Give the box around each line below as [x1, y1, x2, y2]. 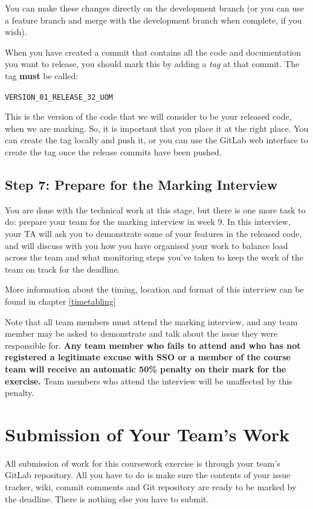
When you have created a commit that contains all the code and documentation [5, 45, 302, 58]
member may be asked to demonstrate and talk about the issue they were [5, 327, 278, 340]
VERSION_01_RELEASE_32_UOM [5, 92, 113, 102]
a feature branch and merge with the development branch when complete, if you [5, 13, 302, 26]
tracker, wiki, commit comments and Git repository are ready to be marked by [5, 481, 297, 493]
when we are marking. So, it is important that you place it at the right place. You [5, 122, 309, 134]
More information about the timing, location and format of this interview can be [5, 283, 304, 296]
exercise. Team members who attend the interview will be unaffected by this [5, 374, 292, 387]
